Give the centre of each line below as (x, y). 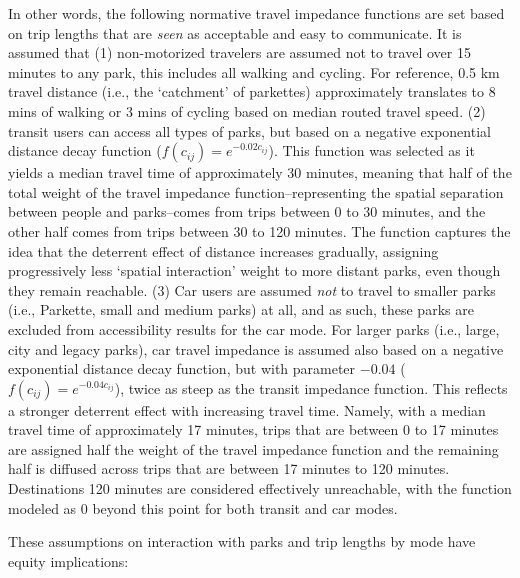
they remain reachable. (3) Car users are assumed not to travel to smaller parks (252, 289)
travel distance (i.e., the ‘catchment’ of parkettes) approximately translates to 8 (252, 91)
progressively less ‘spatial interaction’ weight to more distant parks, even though (254, 270)
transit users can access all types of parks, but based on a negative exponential (249, 130)
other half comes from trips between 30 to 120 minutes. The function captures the (259, 230)
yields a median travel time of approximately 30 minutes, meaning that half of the (260, 172)
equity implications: (68, 560)
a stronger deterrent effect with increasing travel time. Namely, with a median (247, 409)
